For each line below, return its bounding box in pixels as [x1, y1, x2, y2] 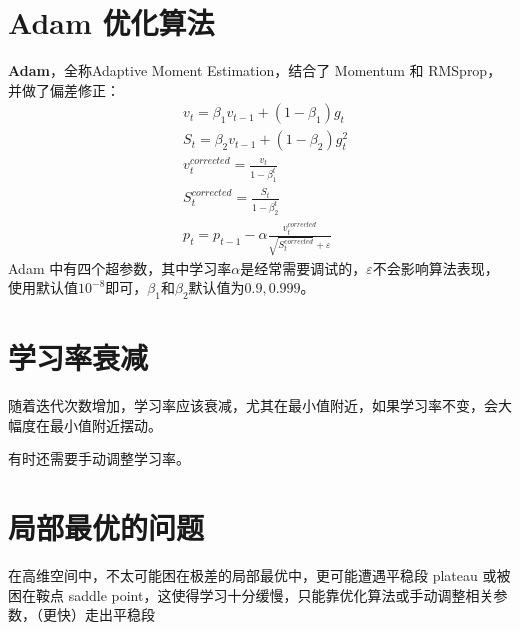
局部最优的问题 [8, 507, 205, 548]
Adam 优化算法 [8, 2, 215, 43]
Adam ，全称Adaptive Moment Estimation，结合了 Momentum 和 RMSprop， [8, 60, 502, 81]
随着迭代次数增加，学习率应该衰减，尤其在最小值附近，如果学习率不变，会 [8, 395, 498, 416]
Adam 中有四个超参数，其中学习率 [8, 257, 232, 278]
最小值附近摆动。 [49, 414, 162, 435]
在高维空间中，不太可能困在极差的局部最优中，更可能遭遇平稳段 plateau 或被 [8, 565, 511, 586]
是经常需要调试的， [240, 257, 367, 278]
